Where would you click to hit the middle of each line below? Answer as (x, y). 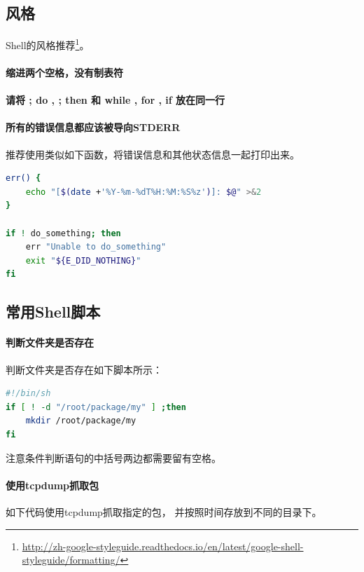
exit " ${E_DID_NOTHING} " (83, 260)
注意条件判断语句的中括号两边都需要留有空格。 (113, 457)
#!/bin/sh (28, 394)
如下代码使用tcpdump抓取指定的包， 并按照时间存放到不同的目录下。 (164, 511)
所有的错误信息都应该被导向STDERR (93, 127)
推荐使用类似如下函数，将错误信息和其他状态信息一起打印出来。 (153, 154)
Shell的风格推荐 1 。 (48, 44)
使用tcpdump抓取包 (52, 485)
